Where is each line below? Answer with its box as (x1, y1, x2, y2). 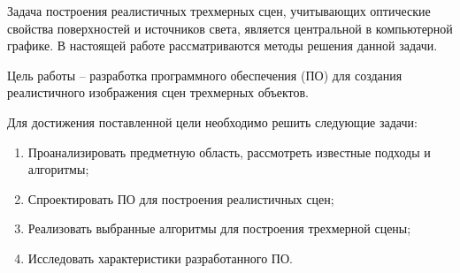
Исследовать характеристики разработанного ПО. (27, 248, 293, 267)
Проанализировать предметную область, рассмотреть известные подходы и (27, 142, 431, 161)
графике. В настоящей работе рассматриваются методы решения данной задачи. (7, 36, 438, 55)
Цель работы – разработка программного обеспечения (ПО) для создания (7, 65, 402, 84)
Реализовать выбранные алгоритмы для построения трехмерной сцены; (27, 219, 411, 238)
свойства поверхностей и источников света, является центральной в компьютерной (7, 19, 453, 37)
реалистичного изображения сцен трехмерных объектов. (7, 83, 309, 102)
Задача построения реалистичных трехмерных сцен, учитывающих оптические (7, 2, 431, 19)
